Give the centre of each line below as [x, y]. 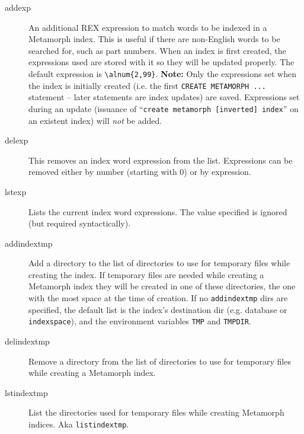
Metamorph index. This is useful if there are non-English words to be [154, 39]
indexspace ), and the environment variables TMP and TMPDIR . [140, 321]
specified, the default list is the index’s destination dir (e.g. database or [158, 309]
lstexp [16, 191]
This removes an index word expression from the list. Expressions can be [161, 160]
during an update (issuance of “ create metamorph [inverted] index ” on [164, 108]
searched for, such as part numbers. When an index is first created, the [157, 50]
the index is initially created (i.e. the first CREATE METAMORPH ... [147, 85]
